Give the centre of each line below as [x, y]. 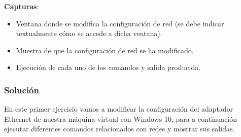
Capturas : [22, 6]
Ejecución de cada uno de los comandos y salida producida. [108, 67]
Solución [22, 90]
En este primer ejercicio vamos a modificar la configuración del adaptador [119, 109]
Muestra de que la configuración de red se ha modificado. [105, 50]
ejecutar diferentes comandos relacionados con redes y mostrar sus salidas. [119, 129]
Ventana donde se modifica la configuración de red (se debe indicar [120, 23]
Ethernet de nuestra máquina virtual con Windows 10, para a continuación [121, 118]
